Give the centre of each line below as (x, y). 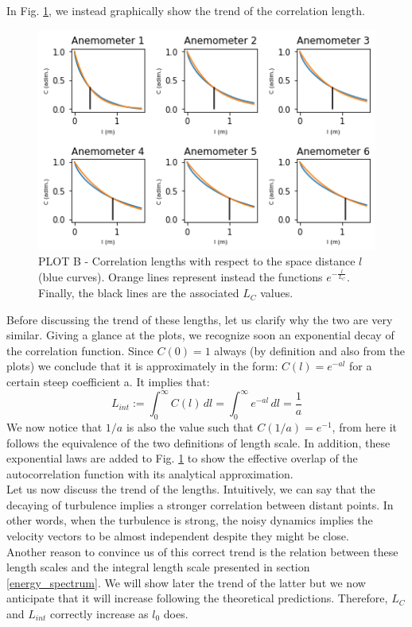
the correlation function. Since (80, 350)
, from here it (364, 426)
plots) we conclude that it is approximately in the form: (142, 366)
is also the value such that (190, 426)
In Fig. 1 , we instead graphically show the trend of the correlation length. (186, 10)
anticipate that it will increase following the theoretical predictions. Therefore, (197, 598)
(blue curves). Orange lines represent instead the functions (181, 277)
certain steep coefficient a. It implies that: (108, 382)
